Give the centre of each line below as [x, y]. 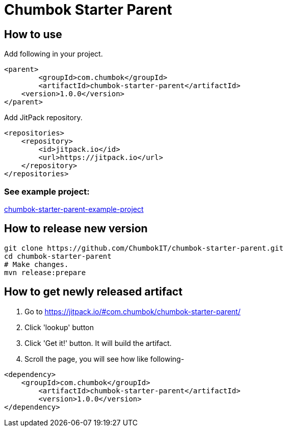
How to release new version [76, 229]
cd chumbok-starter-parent [58, 256]
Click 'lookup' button [59, 327]
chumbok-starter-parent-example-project [74, 209]
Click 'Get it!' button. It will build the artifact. [98, 343]
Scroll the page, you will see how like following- [105, 359]
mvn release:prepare [45, 272]
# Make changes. [36, 264]
